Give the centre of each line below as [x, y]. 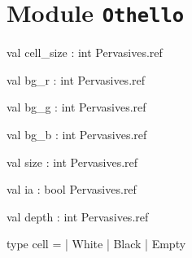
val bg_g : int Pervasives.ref [76, 107]
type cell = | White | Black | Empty [96, 244]
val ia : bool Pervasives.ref [72, 189]
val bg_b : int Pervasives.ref [77, 135]
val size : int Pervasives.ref [72, 162]
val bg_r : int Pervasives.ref [76, 79]
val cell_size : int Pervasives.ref [85, 52]
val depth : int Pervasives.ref [78, 216]
